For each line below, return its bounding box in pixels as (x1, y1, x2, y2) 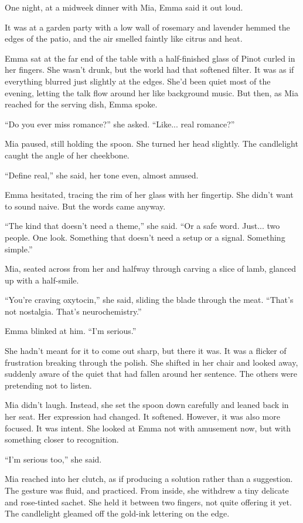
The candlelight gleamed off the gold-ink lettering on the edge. (5, 507, 230, 519)
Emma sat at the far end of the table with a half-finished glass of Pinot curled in (5, 52, 295, 64)
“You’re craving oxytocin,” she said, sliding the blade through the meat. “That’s (5, 293, 294, 306)
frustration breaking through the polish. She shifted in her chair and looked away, (5, 356, 298, 368)
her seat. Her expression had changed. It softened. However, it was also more (5, 410, 280, 423)
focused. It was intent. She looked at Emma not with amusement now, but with (5, 421, 291, 434)
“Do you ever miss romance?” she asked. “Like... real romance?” (5, 117, 235, 130)
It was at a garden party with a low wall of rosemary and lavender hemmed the (5, 21, 290, 33)
